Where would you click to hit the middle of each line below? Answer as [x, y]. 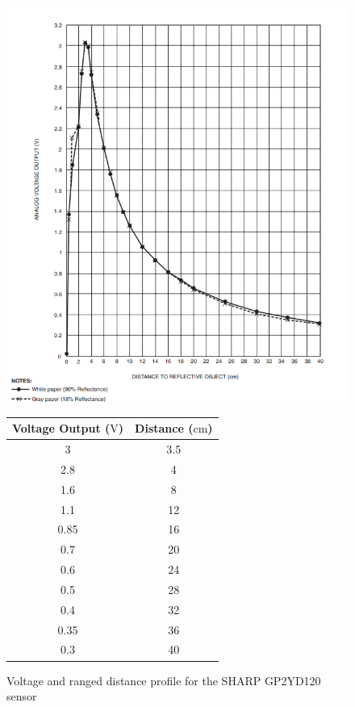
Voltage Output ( [61, 428]
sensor [22, 696]
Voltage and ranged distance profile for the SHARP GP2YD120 [164, 680]
